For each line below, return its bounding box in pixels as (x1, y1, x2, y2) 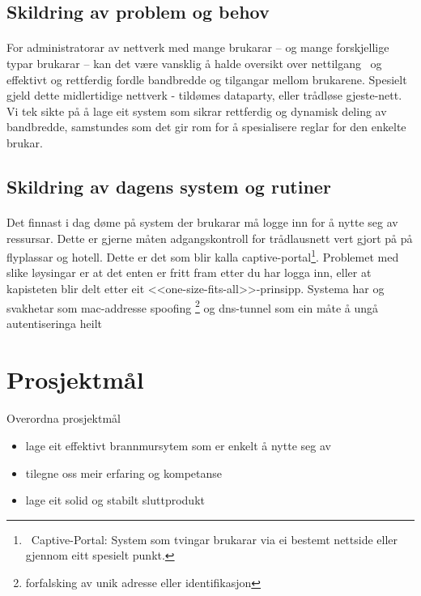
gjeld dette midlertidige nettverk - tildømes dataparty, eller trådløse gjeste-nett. (6, 87, 402, 104)
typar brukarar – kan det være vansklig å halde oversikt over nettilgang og (6, 54, 382, 71)
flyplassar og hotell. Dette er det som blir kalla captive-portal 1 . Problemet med (6, 246, 399, 265)
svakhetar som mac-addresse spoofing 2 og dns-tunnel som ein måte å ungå (6, 296, 379, 316)
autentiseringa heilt (6, 314, 102, 331)
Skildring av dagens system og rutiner (6, 173, 331, 198)
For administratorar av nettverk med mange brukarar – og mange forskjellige (6, 39, 389, 56)
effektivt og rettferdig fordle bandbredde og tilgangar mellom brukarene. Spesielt (6, 70, 407, 87)
